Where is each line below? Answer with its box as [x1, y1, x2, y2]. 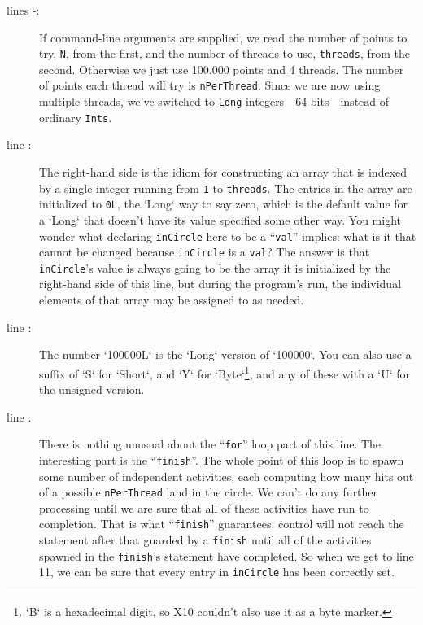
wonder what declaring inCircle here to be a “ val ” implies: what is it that [39, 227, 416, 244]
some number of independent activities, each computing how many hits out [39, 467, 414, 484]
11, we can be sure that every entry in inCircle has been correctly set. [39, 563, 395, 580]
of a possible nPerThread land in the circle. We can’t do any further [39, 483, 378, 500]
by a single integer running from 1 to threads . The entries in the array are [39, 179, 412, 196]
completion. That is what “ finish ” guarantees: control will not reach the [39, 515, 404, 532]
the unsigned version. [39, 381, 145, 398]
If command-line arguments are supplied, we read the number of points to [39, 28, 408, 46]
